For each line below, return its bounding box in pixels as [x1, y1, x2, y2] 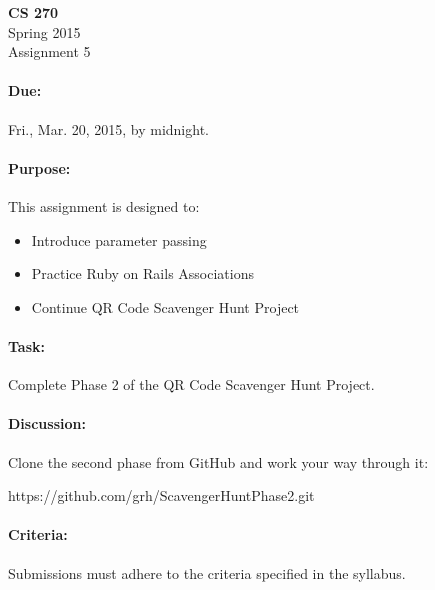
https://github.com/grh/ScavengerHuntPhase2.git [8, 485, 315, 506]
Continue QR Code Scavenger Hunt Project [31, 296, 300, 317]
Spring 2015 [8, 21, 81, 42]
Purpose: [8, 157, 71, 178]
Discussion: [8, 413, 86, 434]
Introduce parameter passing [31, 229, 207, 250]
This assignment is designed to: [8, 195, 200, 216]
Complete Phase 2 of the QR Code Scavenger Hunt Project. [8, 374, 375, 395]
